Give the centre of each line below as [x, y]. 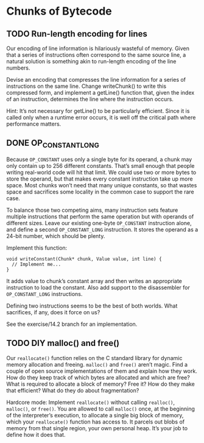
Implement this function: [37, 248]
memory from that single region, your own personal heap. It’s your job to [97, 428]
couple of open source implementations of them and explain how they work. [102, 371]
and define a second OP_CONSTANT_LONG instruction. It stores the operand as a [102, 229]
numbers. [18, 68]
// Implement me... [37, 264]
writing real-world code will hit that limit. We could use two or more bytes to [101, 172]
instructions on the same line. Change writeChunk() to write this [86, 86]
